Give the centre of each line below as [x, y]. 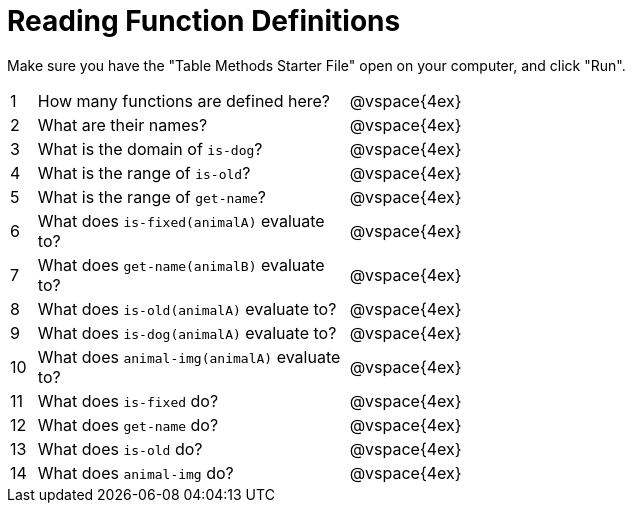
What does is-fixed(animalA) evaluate [181, 220]
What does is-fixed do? [128, 400]
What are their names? [122, 124]
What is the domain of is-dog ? [150, 148]
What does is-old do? [120, 448]
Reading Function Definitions [204, 21]
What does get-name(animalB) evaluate [181, 264]
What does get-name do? [128, 424]
